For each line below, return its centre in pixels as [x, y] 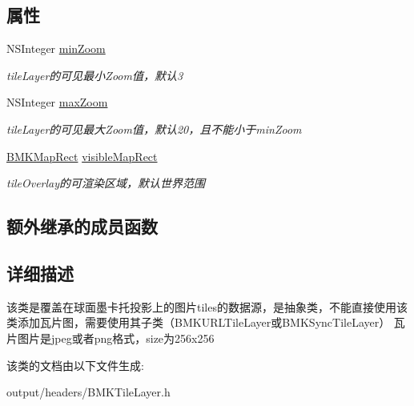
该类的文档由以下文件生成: [75, 365]
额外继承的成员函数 [82, 226]
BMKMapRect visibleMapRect [82, 156]
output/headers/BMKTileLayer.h [88, 392]
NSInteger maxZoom [57, 102]
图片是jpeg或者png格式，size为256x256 [116, 338]
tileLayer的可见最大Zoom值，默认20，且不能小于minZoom [154, 129]
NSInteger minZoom [56, 48]
